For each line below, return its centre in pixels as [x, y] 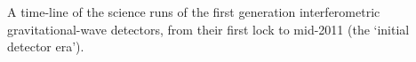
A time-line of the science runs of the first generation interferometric [194, 12]
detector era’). [46, 46]
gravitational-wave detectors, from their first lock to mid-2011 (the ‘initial [208, 29]
